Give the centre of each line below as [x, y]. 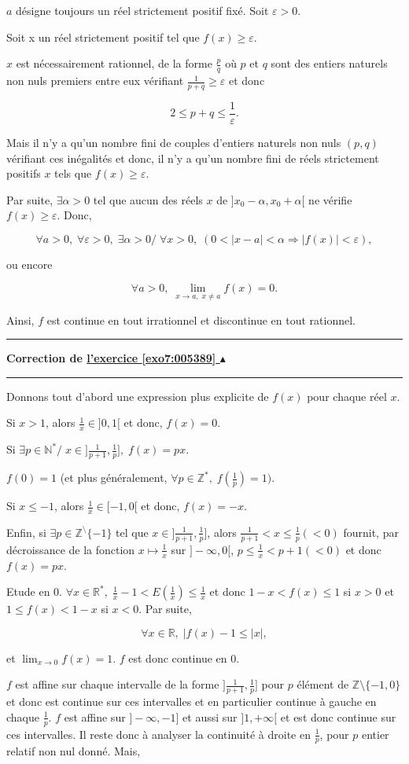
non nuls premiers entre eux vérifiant [95, 81]
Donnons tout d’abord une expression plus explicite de [138, 396]
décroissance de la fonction [71, 549]
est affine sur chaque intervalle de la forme [117, 684]
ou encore [29, 264]
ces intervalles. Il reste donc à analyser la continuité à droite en [158, 734]
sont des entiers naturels [329, 63]
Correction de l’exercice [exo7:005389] [111, 358]
